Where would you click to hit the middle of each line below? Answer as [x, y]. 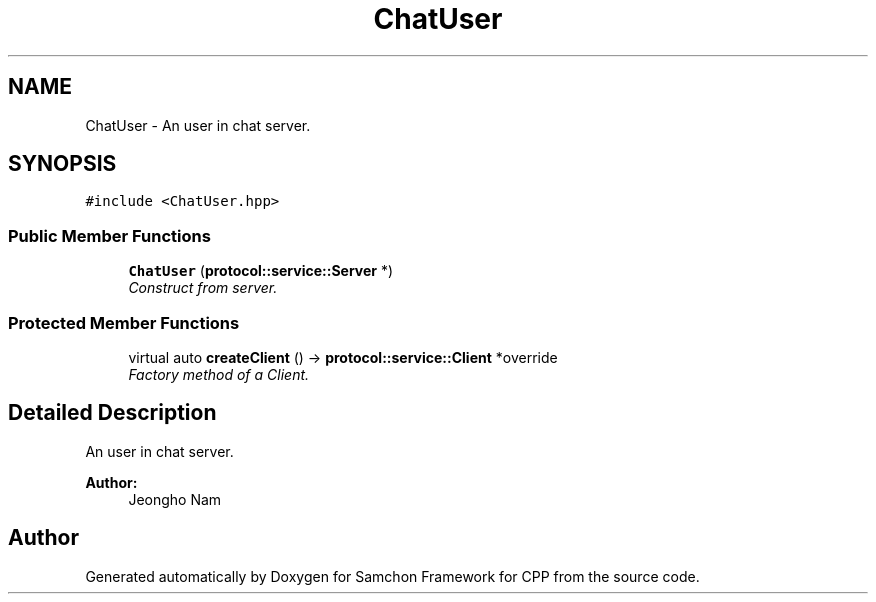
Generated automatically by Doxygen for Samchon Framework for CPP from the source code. [392, 576]
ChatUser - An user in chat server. [198, 125]
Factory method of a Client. [219, 374]
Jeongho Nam [175, 499]
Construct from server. [203, 288]
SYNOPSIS [62, 164]
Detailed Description [112, 413]
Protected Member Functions [124, 322]
